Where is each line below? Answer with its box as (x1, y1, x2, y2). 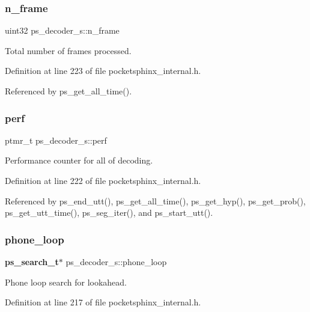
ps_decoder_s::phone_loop (65, 255, 167, 268)
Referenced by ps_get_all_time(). (5, 85, 132, 97)
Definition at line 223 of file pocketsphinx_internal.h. (5, 64, 201, 77)
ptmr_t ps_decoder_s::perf (5, 133, 107, 146)
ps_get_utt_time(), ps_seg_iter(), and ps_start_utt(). (5, 206, 213, 219)
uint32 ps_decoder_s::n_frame (5, 24, 120, 37)
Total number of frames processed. (5, 44, 132, 57)
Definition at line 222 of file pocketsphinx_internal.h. (5, 174, 201, 186)
